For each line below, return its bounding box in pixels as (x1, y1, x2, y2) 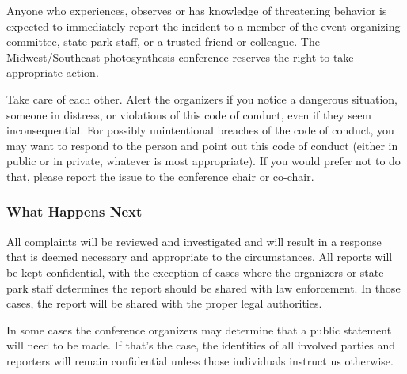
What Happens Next (6, 202, 143, 221)
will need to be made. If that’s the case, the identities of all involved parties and (6, 337, 396, 353)
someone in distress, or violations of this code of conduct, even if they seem (6, 106, 372, 123)
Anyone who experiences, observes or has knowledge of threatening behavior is (6, 2, 387, 18)
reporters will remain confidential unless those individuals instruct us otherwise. (6, 352, 394, 368)
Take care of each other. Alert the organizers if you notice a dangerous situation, (6, 90, 397, 107)
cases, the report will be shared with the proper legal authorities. (6, 295, 322, 312)
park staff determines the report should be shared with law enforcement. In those (6, 279, 401, 296)
